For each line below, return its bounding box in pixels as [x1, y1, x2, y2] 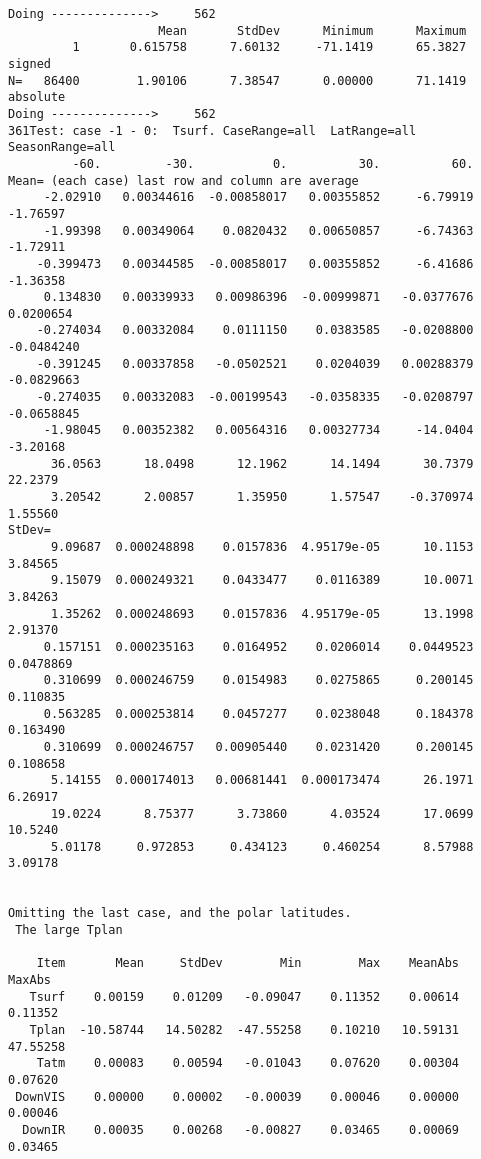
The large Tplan [15, 923, 123, 938]
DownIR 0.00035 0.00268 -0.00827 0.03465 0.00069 [22, 1122, 460, 1137]
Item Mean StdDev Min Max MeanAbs [36, 956, 460, 971]
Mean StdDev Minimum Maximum [158, 23, 467, 38]
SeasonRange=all [8, 140, 116, 155]
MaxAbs [8, 973, 51, 988]
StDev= [8, 523, 51, 538]
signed [8, 56, 51, 71]
